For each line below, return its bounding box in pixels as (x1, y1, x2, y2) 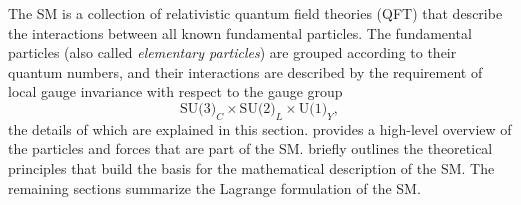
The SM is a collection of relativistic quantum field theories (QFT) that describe (8, 3, 503, 23)
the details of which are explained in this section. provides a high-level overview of (8, 118, 512, 139)
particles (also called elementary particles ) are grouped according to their (8, 42, 457, 63)
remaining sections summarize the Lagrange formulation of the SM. (8, 177, 421, 198)
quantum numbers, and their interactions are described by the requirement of (8, 61, 483, 82)
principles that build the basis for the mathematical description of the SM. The (8, 157, 495, 178)
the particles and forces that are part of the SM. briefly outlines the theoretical (8, 138, 493, 159)
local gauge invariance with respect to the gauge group (8, 81, 343, 102)
